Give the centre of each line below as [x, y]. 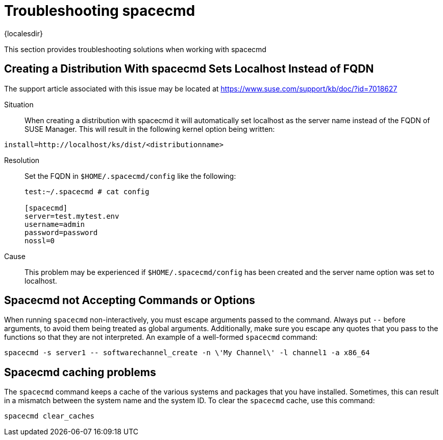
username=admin [55, 224]
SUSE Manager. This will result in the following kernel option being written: [150, 129]
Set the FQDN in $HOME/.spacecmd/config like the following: [130, 176]
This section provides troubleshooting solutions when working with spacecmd [135, 49]
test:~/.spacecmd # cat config [87, 191]
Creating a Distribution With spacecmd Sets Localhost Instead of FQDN [189, 69]
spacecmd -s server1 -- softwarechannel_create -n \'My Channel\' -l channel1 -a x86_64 [187, 353]
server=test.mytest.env [72, 216]
